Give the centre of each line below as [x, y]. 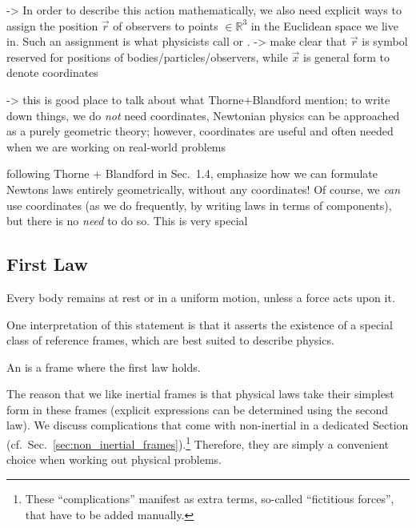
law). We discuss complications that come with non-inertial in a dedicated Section [208, 425]
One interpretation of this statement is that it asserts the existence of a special [200, 324]
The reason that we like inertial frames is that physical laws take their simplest [200, 394]
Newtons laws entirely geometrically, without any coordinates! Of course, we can [204, 189]
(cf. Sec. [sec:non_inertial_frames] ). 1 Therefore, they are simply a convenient [198, 443]
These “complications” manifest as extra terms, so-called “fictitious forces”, [210, 498]
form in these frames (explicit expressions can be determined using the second [198, 409]
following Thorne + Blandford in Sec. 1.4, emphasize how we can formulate [192, 173]
